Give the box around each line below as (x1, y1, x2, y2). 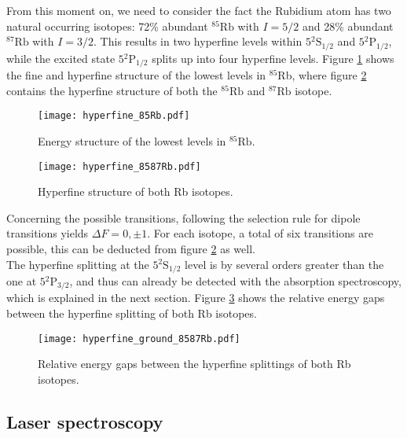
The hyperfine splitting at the (6, 256, 149, 272)
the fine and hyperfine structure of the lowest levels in (6, 67, 266, 83)
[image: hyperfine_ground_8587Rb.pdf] (38, 333, 240, 344)
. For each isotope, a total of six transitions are (147, 225, 373, 241)
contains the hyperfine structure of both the (6, 82, 218, 98)
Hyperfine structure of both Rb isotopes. (38, 183, 233, 200)
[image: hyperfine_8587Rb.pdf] (38, 160, 201, 172)
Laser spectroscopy (6, 409, 163, 433)
